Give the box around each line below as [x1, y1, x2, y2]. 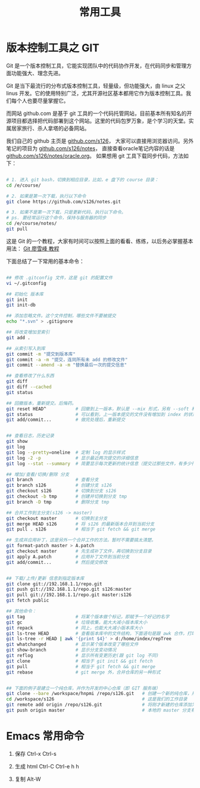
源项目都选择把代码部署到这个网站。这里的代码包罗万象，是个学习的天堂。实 [6, 117, 194, 124]
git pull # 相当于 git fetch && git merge [6, 663, 156, 669]
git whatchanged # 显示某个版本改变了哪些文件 [6, 641, 139, 647]
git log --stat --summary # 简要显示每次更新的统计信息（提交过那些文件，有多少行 [6, 460, 196, 467]
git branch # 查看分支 [6, 477, 99, 483]
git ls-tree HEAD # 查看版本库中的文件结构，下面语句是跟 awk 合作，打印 [6, 630, 196, 637]
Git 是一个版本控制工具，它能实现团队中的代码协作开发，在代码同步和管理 [6, 62, 187, 69]
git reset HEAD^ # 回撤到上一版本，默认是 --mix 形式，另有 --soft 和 [6, 406, 196, 412]
